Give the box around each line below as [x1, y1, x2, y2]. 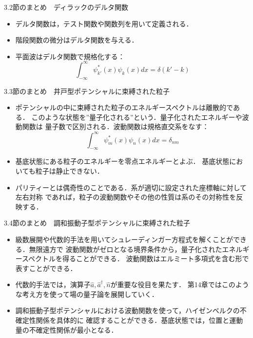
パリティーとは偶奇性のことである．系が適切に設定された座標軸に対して [15, 182, 247, 192]
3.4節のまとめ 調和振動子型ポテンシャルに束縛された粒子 [4, 218, 190, 228]
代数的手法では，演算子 [15, 279, 91, 290]
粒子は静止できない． [35, 165, 104, 176]
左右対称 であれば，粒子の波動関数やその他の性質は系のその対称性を [15, 192, 236, 202]
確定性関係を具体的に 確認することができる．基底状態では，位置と [15, 315, 230, 325]
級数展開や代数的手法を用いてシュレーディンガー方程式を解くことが [15, 234, 234, 244]
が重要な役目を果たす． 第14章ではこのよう [110, 279, 249, 290]
